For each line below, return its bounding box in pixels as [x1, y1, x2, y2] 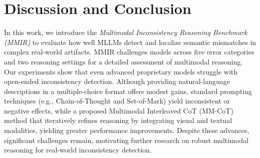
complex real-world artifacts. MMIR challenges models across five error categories [4, 46, 254, 57]
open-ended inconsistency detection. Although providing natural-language [4, 76, 230, 86]
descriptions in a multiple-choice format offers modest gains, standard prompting [4, 85, 252, 96]
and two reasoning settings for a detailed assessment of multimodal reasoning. [4, 56, 243, 66]
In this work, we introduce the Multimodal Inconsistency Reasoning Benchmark [4, 27, 247, 37]
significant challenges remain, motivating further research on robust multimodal [4, 134, 248, 145]
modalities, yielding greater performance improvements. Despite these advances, [4, 125, 249, 135]
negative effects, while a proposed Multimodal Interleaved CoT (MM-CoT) [4, 105, 233, 115]
